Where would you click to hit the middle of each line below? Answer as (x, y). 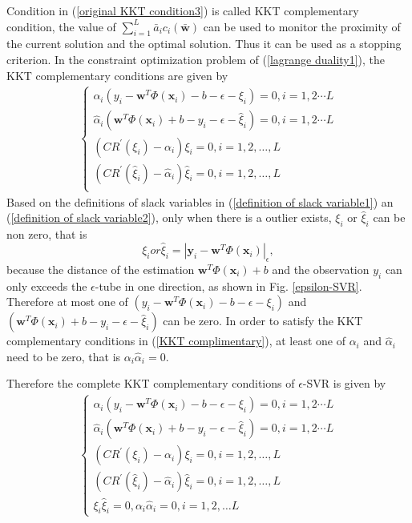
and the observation (321, 269)
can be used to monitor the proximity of (302, 26)
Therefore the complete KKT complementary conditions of (151, 383)
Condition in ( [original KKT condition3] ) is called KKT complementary (183, 10)
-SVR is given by (344, 383)
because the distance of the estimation (101, 269)
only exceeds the (47, 286)
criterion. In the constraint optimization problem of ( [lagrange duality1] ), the (196, 59)
